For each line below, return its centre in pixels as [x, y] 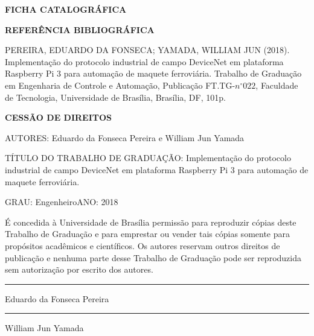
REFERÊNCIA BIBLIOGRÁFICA [80, 29]
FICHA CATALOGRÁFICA [66, 9]
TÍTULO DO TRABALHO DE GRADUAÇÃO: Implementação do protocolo [148, 158]
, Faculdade [277, 85]
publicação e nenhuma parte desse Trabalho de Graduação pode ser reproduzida [153, 257]
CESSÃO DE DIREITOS [59, 117]
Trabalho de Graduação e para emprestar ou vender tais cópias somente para [147, 234]
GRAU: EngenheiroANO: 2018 [62, 202]
